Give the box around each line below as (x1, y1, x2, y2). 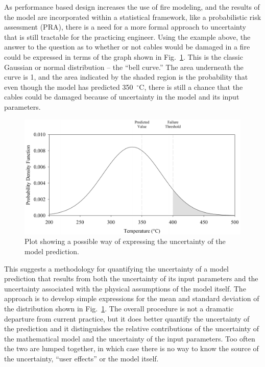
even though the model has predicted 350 (4, 81, 133, 92)
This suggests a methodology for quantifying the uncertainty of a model (4, 263, 229, 274)
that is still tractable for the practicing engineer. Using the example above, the (4, 31, 251, 42)
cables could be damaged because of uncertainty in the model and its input (4, 91, 239, 102)
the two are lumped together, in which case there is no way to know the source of (4, 343, 259, 354)
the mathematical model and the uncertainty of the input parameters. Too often (4, 333, 255, 344)
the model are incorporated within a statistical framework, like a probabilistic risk (4, 11, 261, 22)
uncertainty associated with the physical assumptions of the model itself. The (4, 283, 246, 293)
